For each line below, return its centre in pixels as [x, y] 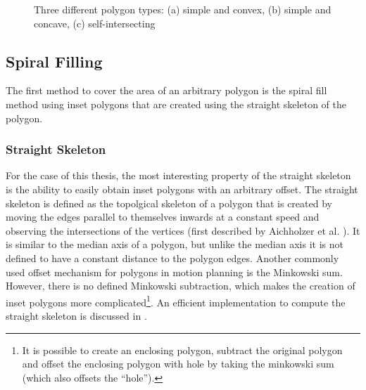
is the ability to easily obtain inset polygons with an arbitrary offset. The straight [182, 189]
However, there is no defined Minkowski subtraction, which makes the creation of [181, 286]
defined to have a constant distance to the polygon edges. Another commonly [172, 258]
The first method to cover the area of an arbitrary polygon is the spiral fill [166, 90]
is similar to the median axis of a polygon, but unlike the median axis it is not [175, 244]
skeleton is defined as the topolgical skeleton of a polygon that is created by [169, 203]
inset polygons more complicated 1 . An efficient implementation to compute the [176, 301]
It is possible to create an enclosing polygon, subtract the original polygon [182, 350]
